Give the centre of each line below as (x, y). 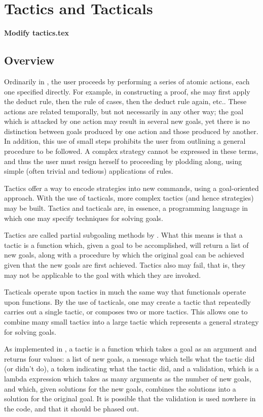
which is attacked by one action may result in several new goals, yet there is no (127, 121)
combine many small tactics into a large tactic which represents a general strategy (131, 321)
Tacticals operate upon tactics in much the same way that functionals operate (125, 292)
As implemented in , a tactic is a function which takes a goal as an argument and (130, 349)
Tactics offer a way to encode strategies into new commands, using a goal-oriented (131, 188)
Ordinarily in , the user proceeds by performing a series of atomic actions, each (127, 81)
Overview (29, 60)
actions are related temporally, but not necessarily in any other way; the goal (124, 111)
